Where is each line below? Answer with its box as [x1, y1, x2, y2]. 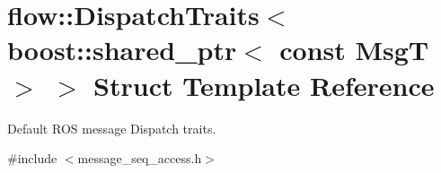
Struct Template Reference [93, 66, 435, 103]
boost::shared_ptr [7, 31, 237, 68]
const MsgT [279, 31, 429, 68]
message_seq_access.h [77, 149, 202, 168]
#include [7, 149, 57, 168]
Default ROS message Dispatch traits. [7, 118, 216, 137]
